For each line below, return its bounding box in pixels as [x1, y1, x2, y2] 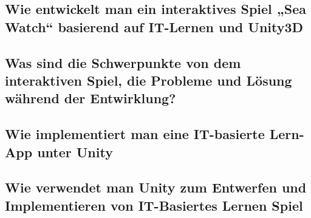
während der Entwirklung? [5, 89, 176, 107]
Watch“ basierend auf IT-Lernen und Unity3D [5, 17, 304, 36]
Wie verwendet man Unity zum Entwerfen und [5, 178, 307, 197]
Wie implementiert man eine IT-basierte [5, 124, 265, 143]
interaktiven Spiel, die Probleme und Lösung [5, 70, 292, 89]
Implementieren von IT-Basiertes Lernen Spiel [5, 196, 303, 214]
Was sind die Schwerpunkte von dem [5, 53, 241, 72]
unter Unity [37, 142, 113, 161]
